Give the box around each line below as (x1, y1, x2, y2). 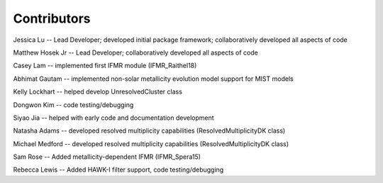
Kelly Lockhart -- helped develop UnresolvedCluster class (13, 87, 182, 96)
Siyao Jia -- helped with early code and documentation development (13, 113, 214, 122)
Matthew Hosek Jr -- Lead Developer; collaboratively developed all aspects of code (13, 48, 258, 57)
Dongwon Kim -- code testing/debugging (13, 100, 134, 109)
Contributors (13, 11, 91, 26)
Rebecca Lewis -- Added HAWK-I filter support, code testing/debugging (13, 165, 224, 174)
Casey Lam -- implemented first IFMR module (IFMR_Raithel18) (13, 61, 197, 70)
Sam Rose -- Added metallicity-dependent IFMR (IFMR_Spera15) (13, 152, 201, 161)
